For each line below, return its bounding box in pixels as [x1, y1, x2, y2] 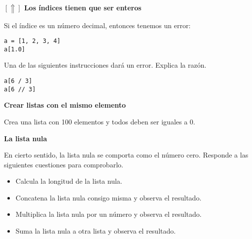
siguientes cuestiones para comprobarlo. [4, 159, 123, 169]
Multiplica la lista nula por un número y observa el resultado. [15, 209, 202, 219]
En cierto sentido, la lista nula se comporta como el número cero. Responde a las [4, 150, 249, 160]
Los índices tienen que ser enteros [24, 2, 142, 12]
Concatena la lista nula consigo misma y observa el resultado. [15, 192, 202, 202]
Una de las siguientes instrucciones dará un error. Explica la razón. [4, 60, 207, 70]
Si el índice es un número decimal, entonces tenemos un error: [4, 20, 191, 30]
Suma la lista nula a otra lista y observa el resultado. [15, 226, 176, 236]
